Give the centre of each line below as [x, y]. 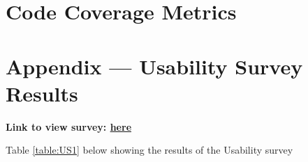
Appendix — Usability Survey [154, 66]
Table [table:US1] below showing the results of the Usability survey [149, 150]
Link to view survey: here [69, 126]
